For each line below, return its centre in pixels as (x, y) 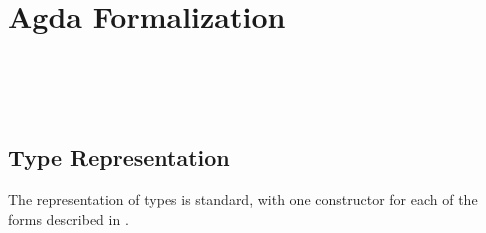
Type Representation (119, 157)
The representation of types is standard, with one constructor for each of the (243, 199)
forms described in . (68, 218)
